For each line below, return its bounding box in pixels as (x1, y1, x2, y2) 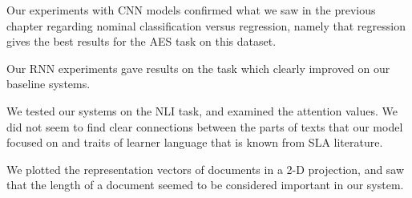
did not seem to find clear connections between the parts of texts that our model (6, 118, 403, 135)
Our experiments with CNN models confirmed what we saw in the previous (6, 2, 376, 18)
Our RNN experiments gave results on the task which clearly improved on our (6, 59, 390, 76)
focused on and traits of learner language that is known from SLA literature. (6, 134, 383, 151)
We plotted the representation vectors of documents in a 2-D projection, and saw (6, 160, 405, 177)
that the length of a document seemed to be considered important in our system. (6, 176, 404, 193)
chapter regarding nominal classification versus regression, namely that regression (6, 17, 406, 34)
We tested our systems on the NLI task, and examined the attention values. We (6, 102, 398, 119)
